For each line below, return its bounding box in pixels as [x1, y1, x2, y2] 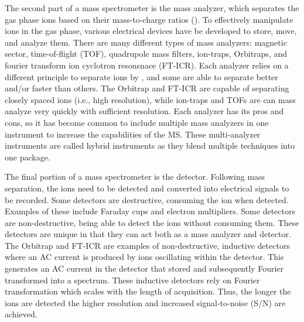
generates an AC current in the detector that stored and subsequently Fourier [5, 262, 283, 275]
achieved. [5, 308, 37, 320]
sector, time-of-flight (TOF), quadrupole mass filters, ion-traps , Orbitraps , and [5, 47, 287, 60]
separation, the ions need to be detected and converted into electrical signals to [5, 181, 289, 194]
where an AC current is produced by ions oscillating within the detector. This [5, 251, 284, 263]
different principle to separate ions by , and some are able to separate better [5, 70, 278, 83]
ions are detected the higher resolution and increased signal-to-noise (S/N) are [5, 296, 286, 309]
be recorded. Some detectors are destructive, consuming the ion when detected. [5, 193, 289, 205]
